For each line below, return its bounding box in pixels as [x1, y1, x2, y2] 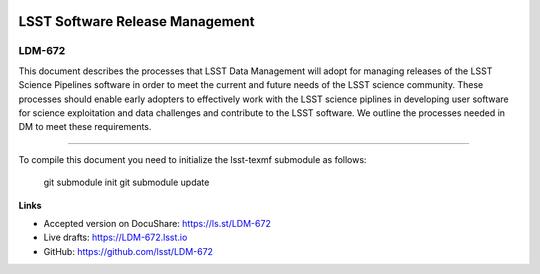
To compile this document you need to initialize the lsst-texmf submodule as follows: [18, 153, 367, 165]
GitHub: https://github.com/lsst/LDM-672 [43, 245, 214, 257]
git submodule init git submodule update [43, 176, 210, 189]
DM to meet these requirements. [18, 121, 152, 133]
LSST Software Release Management [18, 13, 255, 30]
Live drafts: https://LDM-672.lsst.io [43, 231, 188, 244]
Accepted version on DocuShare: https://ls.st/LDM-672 [43, 217, 272, 229]
